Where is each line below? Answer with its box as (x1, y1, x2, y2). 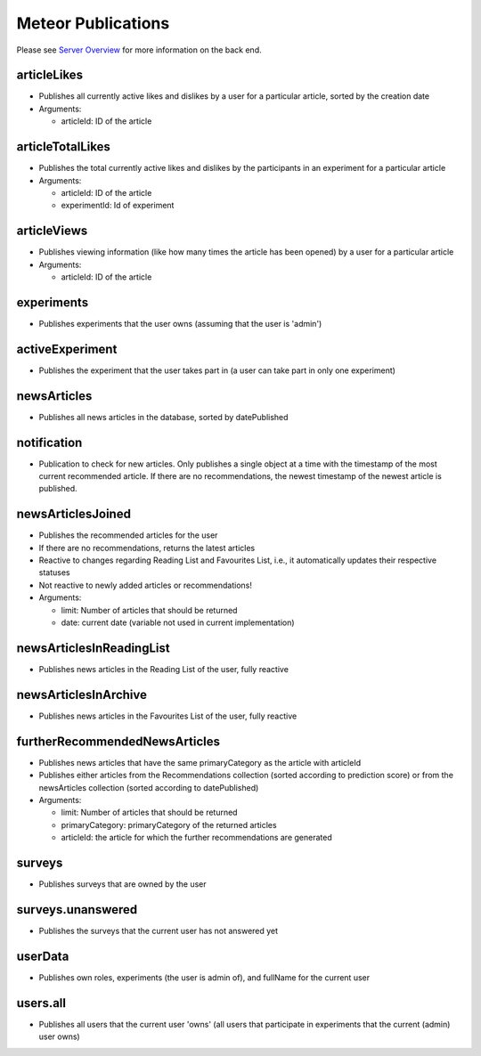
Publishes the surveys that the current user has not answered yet (38, 925, 279, 936)
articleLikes (16, 68, 84, 83)
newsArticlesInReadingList (16, 640, 170, 655)
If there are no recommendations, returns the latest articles (38, 542, 256, 553)
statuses (38, 567, 70, 578)
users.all (16, 995, 67, 1011)
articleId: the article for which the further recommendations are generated (61, 833, 333, 843)
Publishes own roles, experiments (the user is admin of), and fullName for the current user (38, 971, 370, 983)
